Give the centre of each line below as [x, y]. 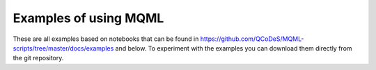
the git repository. [38, 58]
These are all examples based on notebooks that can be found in [106, 39]
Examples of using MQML [88, 18]
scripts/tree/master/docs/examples [63, 48]
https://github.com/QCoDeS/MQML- [252, 39]
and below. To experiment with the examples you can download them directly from [234, 48]
